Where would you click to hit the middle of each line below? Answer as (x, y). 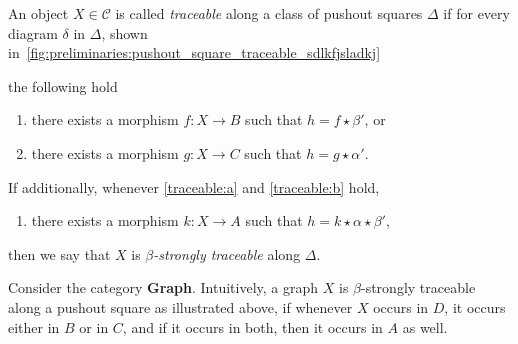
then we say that (59, 253)
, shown (124, 32)
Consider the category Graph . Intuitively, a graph (163, 287)
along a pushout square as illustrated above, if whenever (180, 306)
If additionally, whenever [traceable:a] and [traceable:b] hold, (194, 186)
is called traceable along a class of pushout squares (269, 13)
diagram (33, 32)
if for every (476, 13)
